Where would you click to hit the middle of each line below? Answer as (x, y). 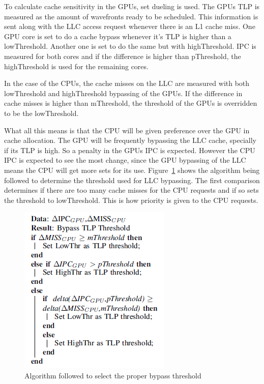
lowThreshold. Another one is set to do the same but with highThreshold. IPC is (130, 46)
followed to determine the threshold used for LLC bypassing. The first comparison (132, 180)
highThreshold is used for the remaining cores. (76, 66)
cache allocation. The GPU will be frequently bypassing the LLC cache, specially (130, 140)
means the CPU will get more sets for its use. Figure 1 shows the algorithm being (132, 170)
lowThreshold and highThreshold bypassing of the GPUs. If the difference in (123, 93)
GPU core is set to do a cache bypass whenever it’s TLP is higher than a (118, 36)
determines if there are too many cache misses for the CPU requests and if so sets (131, 190)
